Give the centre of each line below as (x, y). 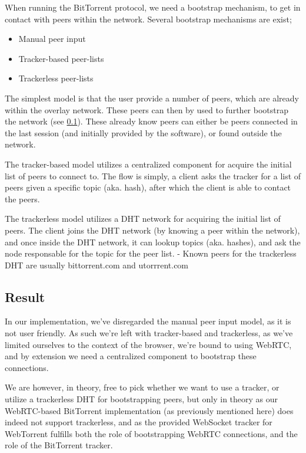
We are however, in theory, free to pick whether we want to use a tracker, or (142, 387)
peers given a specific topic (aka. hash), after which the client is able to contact (148, 187)
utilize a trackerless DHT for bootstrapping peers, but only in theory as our (142, 399)
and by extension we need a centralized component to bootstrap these (131, 356)
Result (25, 296)
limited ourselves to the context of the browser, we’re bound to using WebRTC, (148, 344)
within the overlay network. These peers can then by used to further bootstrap (147, 109)
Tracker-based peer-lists (61, 58)
